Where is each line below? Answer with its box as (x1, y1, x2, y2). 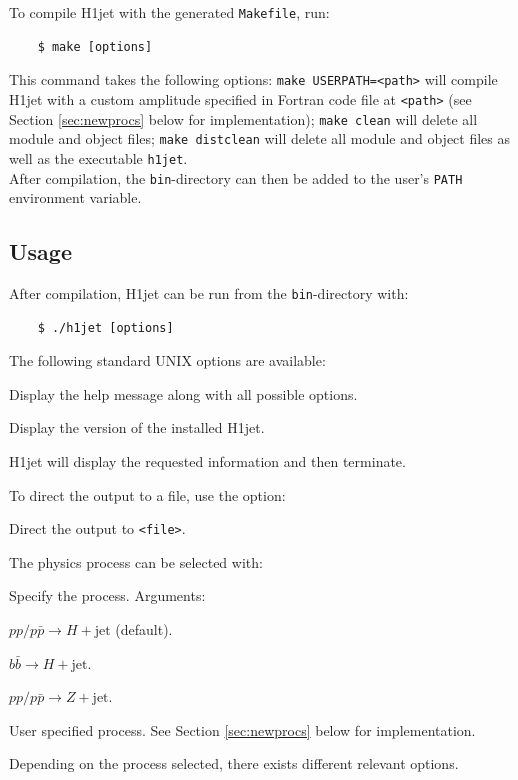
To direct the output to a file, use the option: (9, 484, 286, 505)
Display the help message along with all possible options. (9, 383, 358, 404)
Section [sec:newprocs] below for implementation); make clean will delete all (9, 108, 478, 129)
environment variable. (9, 187, 142, 208)
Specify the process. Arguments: (9, 585, 206, 606)
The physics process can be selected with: (9, 551, 263, 572)
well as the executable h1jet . (9, 147, 188, 168)
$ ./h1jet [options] (37, 320, 174, 335)
